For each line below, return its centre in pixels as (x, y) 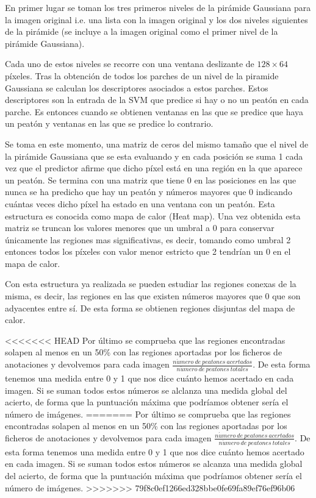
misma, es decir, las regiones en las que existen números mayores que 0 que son (153, 296)
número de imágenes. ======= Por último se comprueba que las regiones (148, 414)
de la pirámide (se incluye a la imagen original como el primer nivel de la (142, 31)
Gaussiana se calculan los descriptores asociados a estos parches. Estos (137, 87)
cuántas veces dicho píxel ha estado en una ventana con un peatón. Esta (140, 203)
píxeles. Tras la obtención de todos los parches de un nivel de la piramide (142, 75)
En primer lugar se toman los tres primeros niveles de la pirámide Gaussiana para (158, 7)
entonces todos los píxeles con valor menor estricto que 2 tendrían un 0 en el (148, 251)
